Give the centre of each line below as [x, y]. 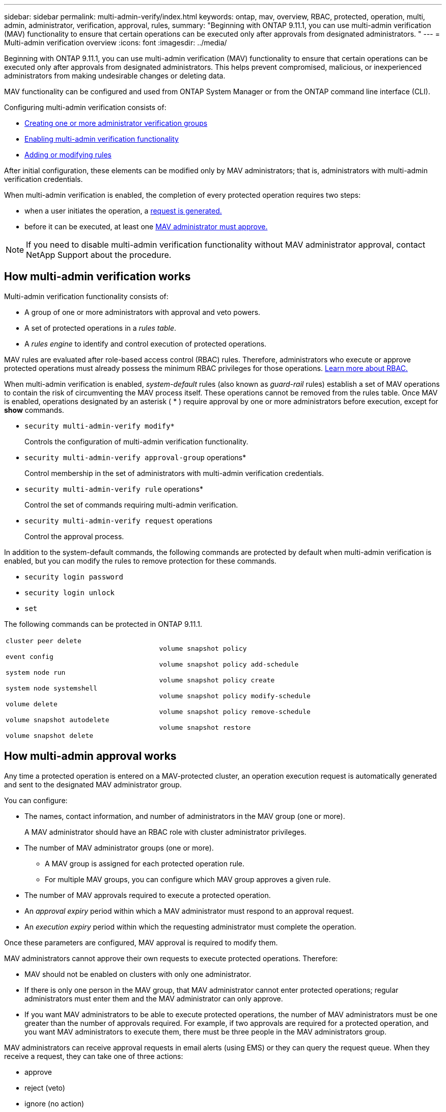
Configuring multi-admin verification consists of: [85, 107]
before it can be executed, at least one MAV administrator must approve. [146, 227]
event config [30, 656]
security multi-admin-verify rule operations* [114, 489]
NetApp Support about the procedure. [99, 255]
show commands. [34, 410]
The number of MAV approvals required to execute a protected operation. [148, 895]
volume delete [32, 704]
